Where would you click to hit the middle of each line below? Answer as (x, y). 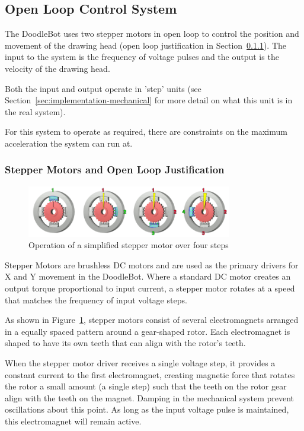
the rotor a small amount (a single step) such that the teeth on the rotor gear (146, 386)
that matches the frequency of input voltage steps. (96, 300)
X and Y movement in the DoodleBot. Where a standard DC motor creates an (148, 276)
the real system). (35, 111)
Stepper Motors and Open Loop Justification (115, 169)
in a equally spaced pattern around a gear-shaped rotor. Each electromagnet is (148, 331)
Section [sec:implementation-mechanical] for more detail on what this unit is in (149, 100)
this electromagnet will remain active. (73, 421)
